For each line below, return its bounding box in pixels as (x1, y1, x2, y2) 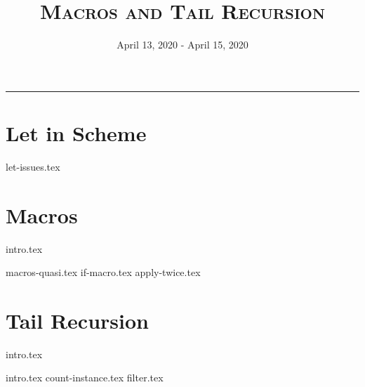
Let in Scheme (6, 118, 147, 147)
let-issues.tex (6, 159, 60, 173)
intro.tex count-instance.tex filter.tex (6, 370, 164, 385)
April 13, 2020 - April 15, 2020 (117, 37, 248, 52)
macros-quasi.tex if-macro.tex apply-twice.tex (6, 265, 201, 280)
